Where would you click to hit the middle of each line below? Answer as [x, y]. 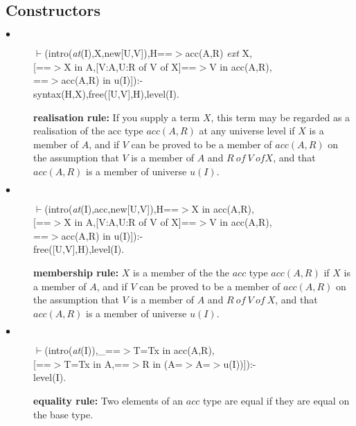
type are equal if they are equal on [276, 401]
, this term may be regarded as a [281, 117]
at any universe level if [247, 131]
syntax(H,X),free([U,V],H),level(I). [106, 93]
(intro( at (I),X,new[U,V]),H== [108, 53]
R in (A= [162, 363]
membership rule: [76, 272]
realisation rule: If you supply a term [117, 117]
